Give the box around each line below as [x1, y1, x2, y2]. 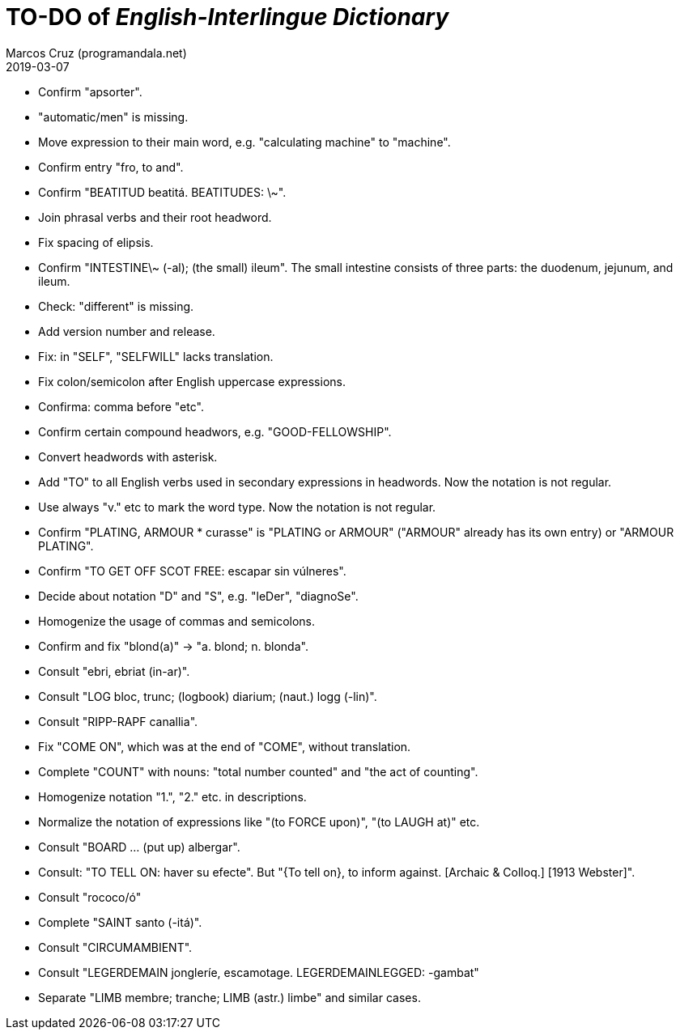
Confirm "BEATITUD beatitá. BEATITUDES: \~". [38, 185, 287, 199]
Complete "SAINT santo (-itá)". [38, 915, 202, 929]
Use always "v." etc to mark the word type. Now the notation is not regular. [38, 499, 436, 514]
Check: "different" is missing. [38, 299, 194, 313]
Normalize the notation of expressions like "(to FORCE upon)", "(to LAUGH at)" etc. [38, 814, 480, 829]
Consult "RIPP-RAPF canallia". [38, 714, 198, 728]
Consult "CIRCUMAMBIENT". [38, 940, 193, 954]
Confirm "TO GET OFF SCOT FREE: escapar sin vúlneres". [38, 563, 346, 578]
